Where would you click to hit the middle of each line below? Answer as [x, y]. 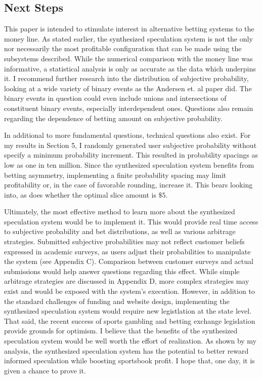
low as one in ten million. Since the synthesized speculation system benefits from [129, 164]
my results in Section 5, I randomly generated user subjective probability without [130, 145]
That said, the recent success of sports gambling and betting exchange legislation [130, 320]
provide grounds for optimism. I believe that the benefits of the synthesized [121, 331]
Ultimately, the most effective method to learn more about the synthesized [120, 212]
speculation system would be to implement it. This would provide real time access [131, 221]
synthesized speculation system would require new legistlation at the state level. [128, 311]
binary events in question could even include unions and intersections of [115, 98]
